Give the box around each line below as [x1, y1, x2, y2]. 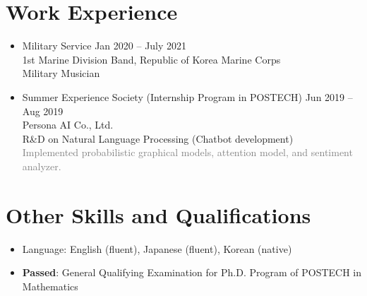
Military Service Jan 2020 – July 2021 [22, 38, 187, 53]
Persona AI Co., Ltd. [22, 117, 114, 132]
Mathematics [22, 278, 78, 293]
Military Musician [22, 66, 100, 81]
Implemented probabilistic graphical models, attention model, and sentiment [22, 145, 353, 160]
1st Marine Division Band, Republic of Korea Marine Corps [22, 52, 281, 66]
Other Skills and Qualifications [6, 200, 311, 229]
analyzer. [22, 158, 61, 173]
